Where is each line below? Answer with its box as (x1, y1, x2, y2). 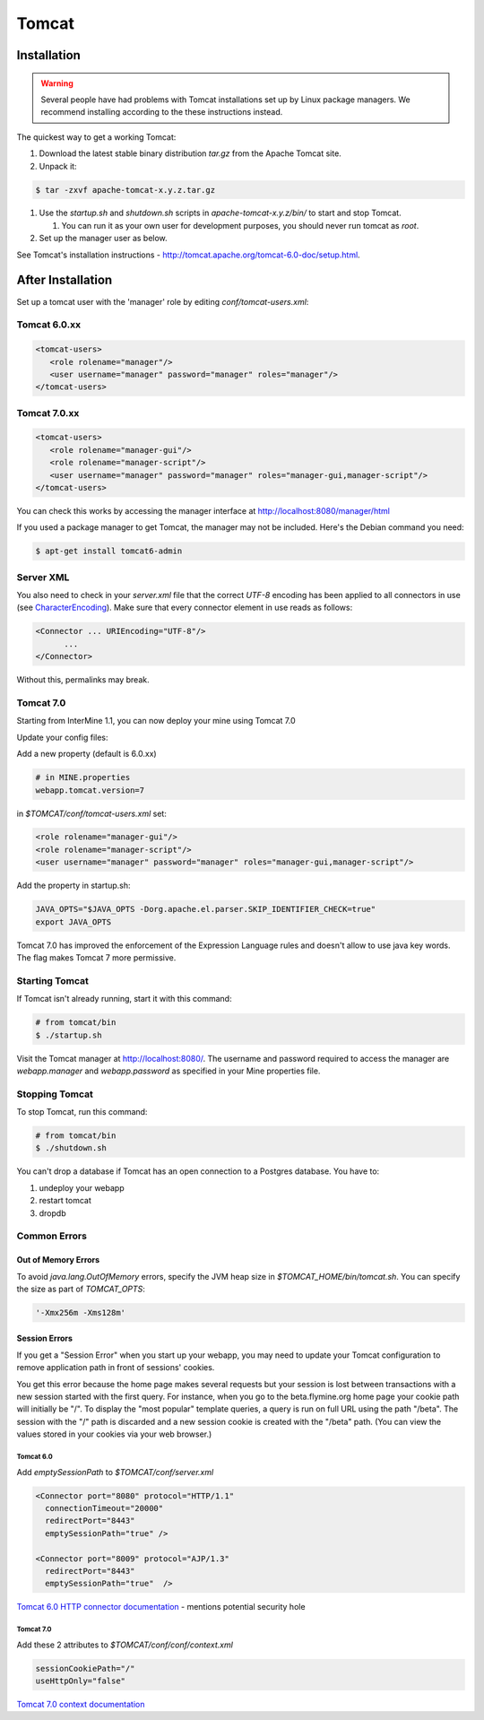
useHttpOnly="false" (35, 1676, 125, 1686)
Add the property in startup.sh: (16, 880, 131, 891)
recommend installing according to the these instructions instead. (40, 107, 283, 117)
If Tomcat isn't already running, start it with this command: (16, 994, 232, 1004)
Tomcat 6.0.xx (16, 318, 81, 331)
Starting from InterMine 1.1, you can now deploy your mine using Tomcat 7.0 (16, 716, 296, 726)
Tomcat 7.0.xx (16, 406, 80, 419)
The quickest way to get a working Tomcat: (16, 131, 177, 143)
